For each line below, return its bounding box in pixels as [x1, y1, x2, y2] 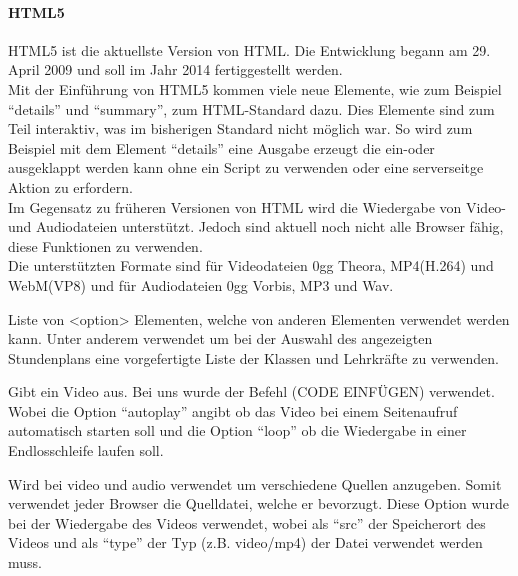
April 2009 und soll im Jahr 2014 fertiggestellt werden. [8, 59, 343, 80]
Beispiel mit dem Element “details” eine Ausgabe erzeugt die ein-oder [8, 137, 435, 158]
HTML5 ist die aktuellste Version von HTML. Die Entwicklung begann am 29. [8, 39, 491, 60]
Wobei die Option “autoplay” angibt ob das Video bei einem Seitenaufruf [8, 400, 458, 421]
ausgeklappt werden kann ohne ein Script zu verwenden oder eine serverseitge [8, 157, 484, 178]
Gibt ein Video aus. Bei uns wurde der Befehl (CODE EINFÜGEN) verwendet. [8, 381, 495, 402]
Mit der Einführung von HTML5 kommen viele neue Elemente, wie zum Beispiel [8, 78, 502, 99]
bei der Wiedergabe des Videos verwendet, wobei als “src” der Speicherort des [8, 512, 486, 533]
